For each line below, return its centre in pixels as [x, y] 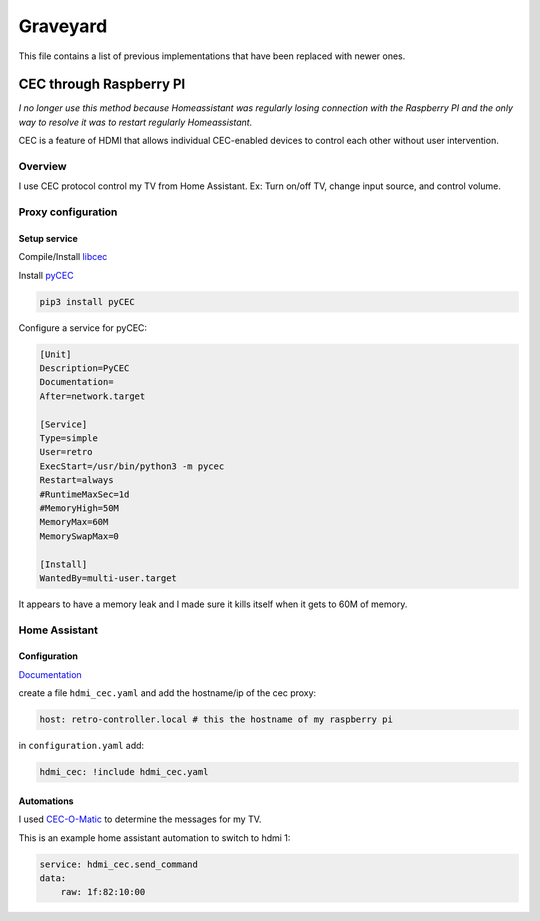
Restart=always [76, 480]
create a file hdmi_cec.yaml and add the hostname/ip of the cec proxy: [167, 693]
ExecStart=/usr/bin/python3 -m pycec [132, 466]
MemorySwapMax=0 [79, 536]
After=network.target [92, 396]
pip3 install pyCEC [87, 301]
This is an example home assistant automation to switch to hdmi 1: [154, 837]
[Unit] [55, 354]
